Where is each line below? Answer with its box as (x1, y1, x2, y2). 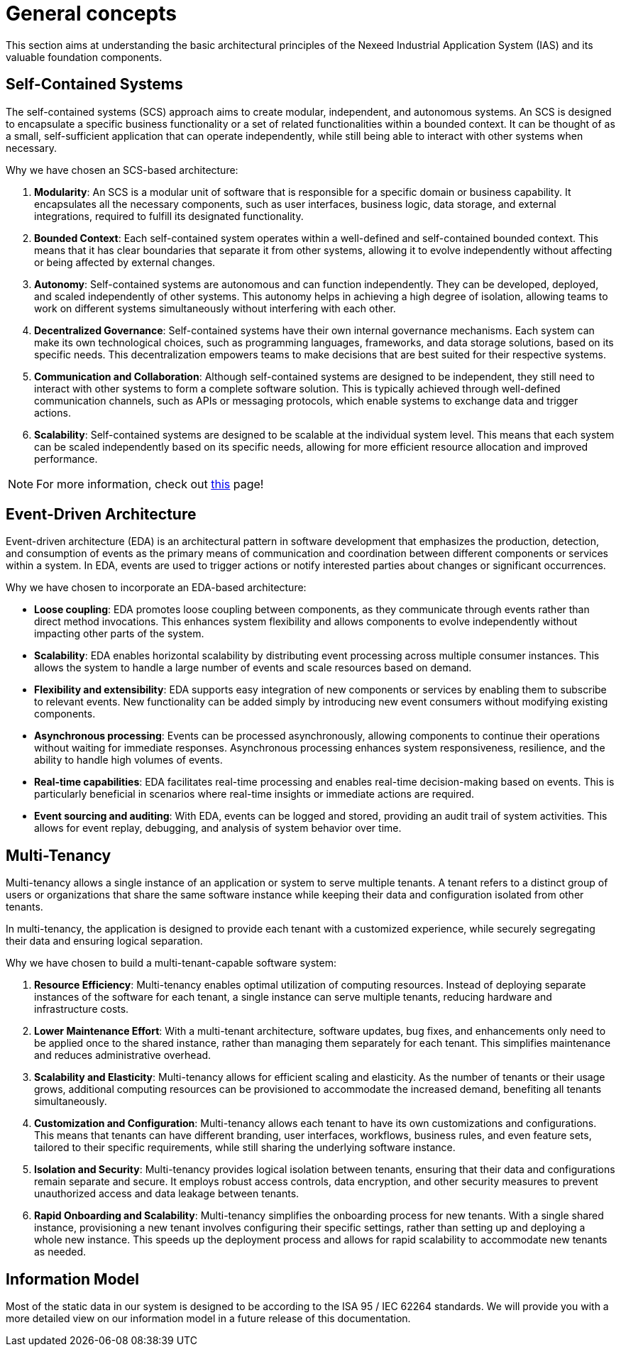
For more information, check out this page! (36, 476, 264, 491)
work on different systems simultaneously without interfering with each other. (34, 302, 396, 314)
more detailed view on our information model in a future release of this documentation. (6, 1312, 411, 1325)
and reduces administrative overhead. (34, 1049, 211, 1062)
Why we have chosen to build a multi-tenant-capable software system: (6, 957, 336, 969)
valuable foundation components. (6, 50, 163, 63)
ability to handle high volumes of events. (34, 754, 223, 766)
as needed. (34, 1246, 87, 1258)
